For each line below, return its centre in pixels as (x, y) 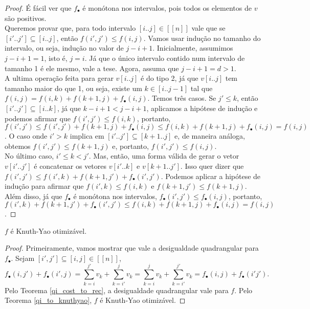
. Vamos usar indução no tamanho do (202, 38)
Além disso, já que (34, 196)
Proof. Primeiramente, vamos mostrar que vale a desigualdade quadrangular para (132, 248)
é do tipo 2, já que (170, 78)
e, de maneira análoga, (210, 136)
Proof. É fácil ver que (38, 8)
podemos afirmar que (38, 118)
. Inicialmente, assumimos (193, 48)
